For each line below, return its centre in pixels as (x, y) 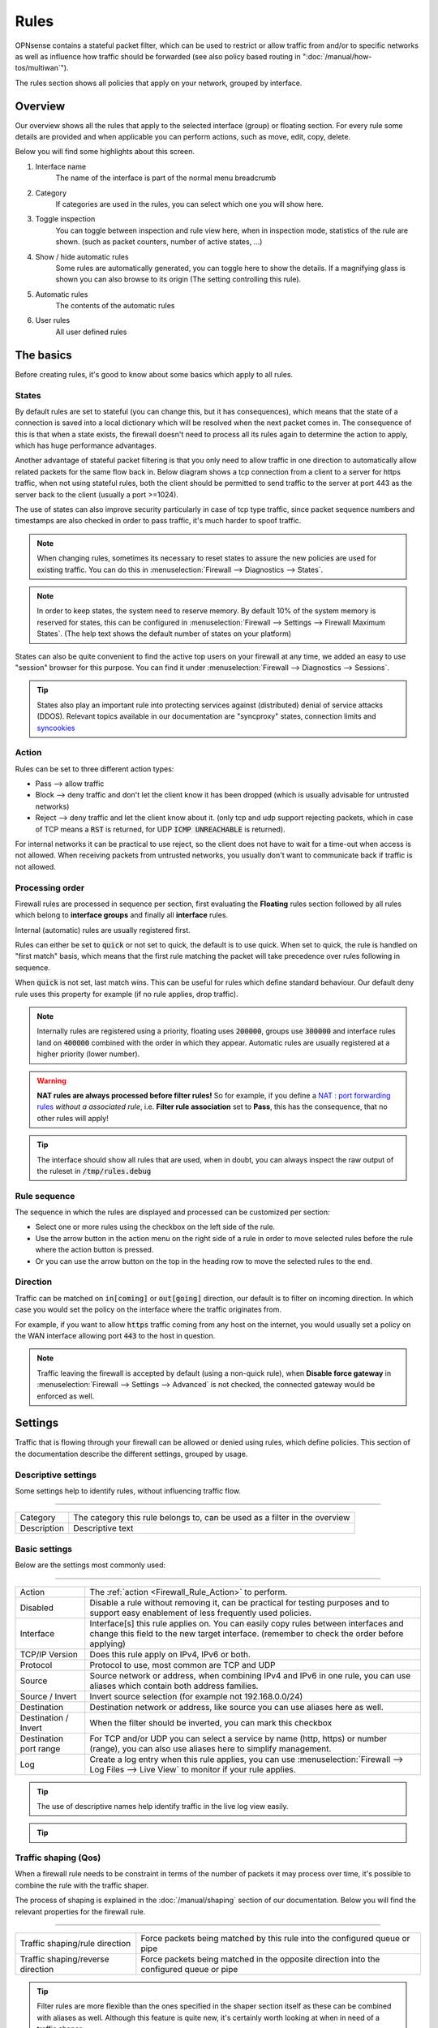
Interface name (61, 166)
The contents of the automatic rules (115, 306)
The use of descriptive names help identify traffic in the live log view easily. (163, 1806)
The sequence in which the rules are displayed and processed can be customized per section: (172, 1212)
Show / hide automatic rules (82, 256)
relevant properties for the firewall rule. (80, 1911)
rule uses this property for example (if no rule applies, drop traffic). (127, 994)
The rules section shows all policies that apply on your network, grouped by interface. (159, 83)
